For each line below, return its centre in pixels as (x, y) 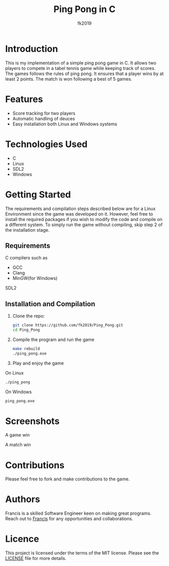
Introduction (32, 49)
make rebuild (26, 348)
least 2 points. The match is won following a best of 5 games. (69, 79)
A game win (18, 435)
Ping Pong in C (84, 9)
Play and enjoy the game (38, 363)
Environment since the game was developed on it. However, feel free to (79, 214)
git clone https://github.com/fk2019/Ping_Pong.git (68, 325)
